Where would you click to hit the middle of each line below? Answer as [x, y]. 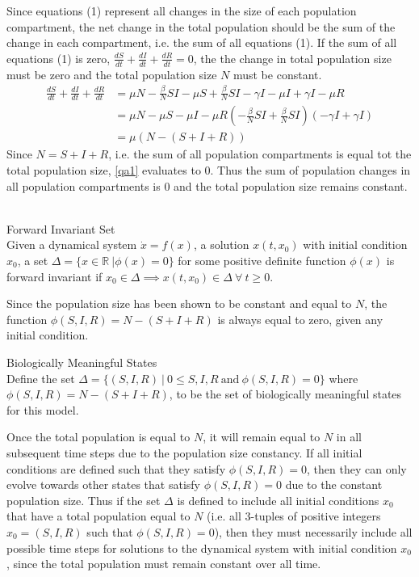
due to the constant [334, 484]
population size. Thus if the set [84, 500]
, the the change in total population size [292, 58]
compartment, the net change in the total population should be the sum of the [201, 26]
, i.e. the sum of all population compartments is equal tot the [260, 154]
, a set [33, 260]
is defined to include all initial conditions [278, 500]
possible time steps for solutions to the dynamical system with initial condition [202, 548]
